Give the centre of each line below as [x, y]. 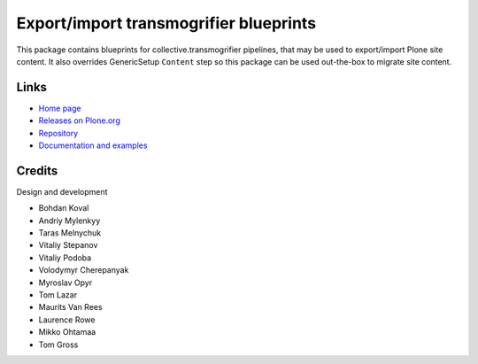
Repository [58, 133]
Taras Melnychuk [70, 233]
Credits [37, 170]
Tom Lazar [58, 295]
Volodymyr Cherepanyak [84, 270]
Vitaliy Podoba [65, 258]
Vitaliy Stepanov [68, 245]
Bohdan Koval [64, 208]
